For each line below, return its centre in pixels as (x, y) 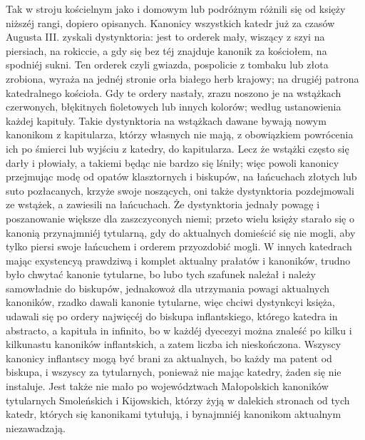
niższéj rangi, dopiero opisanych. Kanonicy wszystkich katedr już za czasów (170, 22)
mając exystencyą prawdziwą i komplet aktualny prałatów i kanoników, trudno (178, 260)
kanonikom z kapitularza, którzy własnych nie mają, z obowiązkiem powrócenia (180, 134)
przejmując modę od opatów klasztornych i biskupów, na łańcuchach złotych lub (181, 176)
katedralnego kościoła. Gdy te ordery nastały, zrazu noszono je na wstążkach (174, 92)
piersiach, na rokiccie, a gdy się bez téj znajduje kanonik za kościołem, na (166, 50)
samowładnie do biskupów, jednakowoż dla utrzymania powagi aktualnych (168, 288)
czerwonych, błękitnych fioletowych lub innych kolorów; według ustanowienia (174, 107)
